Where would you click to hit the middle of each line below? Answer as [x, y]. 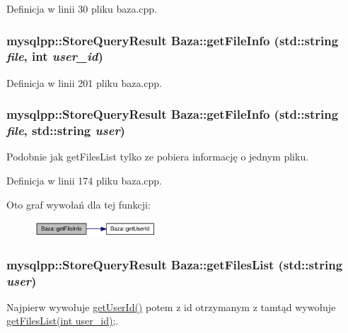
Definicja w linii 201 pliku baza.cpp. [84, 82]
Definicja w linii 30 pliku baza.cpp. [82, 8]
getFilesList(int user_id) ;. [63, 321]
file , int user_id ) [55, 56]
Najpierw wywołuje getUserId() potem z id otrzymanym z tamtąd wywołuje [171, 306]
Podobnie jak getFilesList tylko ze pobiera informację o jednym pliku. [158, 157]
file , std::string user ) [66, 130]
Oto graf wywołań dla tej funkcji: [79, 204]
